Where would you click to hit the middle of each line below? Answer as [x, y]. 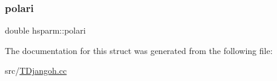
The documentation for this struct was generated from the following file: [139, 50]
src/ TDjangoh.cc [36, 70]
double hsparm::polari [45, 30]
